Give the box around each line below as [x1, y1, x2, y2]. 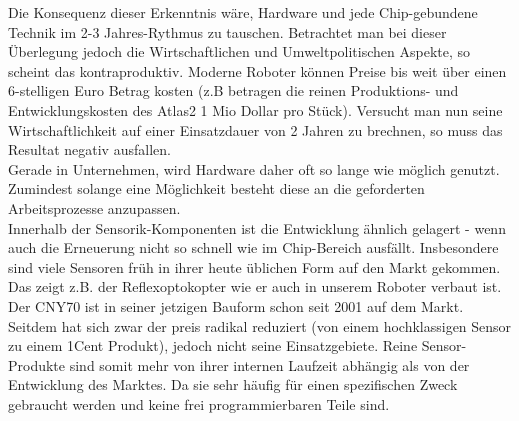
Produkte [8, 354, 66, 375]
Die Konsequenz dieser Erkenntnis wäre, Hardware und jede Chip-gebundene [8, 2, 478, 22]
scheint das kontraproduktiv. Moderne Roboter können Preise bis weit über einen [8, 60, 507, 81]
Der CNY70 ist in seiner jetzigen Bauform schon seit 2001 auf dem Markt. [8, 295, 464, 316]
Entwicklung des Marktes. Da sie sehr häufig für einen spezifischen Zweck [8, 374, 458, 395]
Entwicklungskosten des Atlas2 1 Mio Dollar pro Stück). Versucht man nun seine [8, 99, 503, 120]
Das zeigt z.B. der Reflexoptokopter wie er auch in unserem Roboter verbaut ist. [8, 276, 502, 297]
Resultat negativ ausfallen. [8, 139, 171, 160]
